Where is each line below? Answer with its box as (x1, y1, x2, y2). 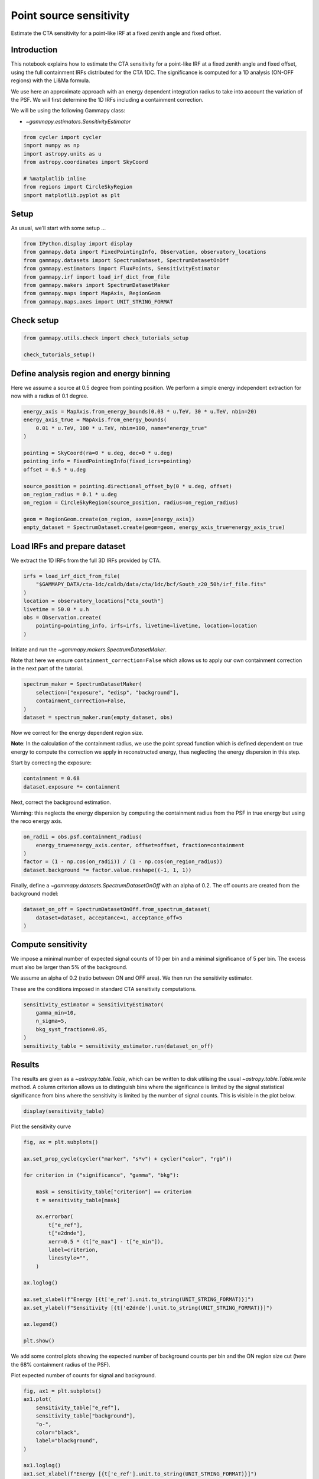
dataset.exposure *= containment (23, 783, 121, 790)
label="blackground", (35, 1438, 99, 1444)
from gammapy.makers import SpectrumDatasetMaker (23, 282, 170, 288)
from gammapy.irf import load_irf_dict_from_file (23, 273, 170, 280)
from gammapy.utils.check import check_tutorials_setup (23, 335, 189, 341)
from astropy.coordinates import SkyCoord (23, 159, 148, 165)
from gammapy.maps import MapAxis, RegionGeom (23, 290, 161, 297)
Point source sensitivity (11, 9, 130, 22)
